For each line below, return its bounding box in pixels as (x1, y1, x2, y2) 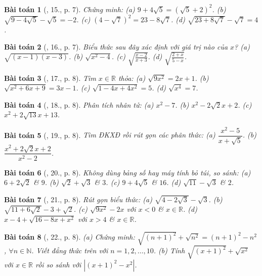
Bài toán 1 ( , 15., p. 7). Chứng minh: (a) (4, 4, 135, 14)
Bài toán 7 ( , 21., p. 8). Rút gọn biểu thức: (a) (4, 194, 152, 204)
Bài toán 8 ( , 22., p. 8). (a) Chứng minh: (4, 231, 135, 242)
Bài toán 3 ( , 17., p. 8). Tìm (4, 72, 96, 83)
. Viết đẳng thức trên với (31, 245, 108, 256)
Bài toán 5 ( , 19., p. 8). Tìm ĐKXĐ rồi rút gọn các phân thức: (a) (4, 129, 215, 140)
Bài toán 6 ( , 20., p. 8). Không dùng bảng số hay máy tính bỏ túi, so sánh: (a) (4, 167, 251, 177)
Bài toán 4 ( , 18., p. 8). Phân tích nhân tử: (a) (4, 99, 154, 110)
